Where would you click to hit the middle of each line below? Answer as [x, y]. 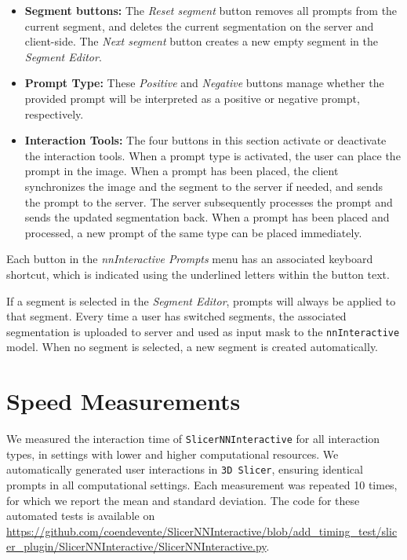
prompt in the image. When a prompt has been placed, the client [182, 171]
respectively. [54, 113]
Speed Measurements [124, 401]
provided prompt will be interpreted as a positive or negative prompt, [192, 98]
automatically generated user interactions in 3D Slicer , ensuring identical [185, 469]
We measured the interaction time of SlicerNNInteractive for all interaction [193, 439]
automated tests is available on [81, 516]
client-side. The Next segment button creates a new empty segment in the [201, 41]
